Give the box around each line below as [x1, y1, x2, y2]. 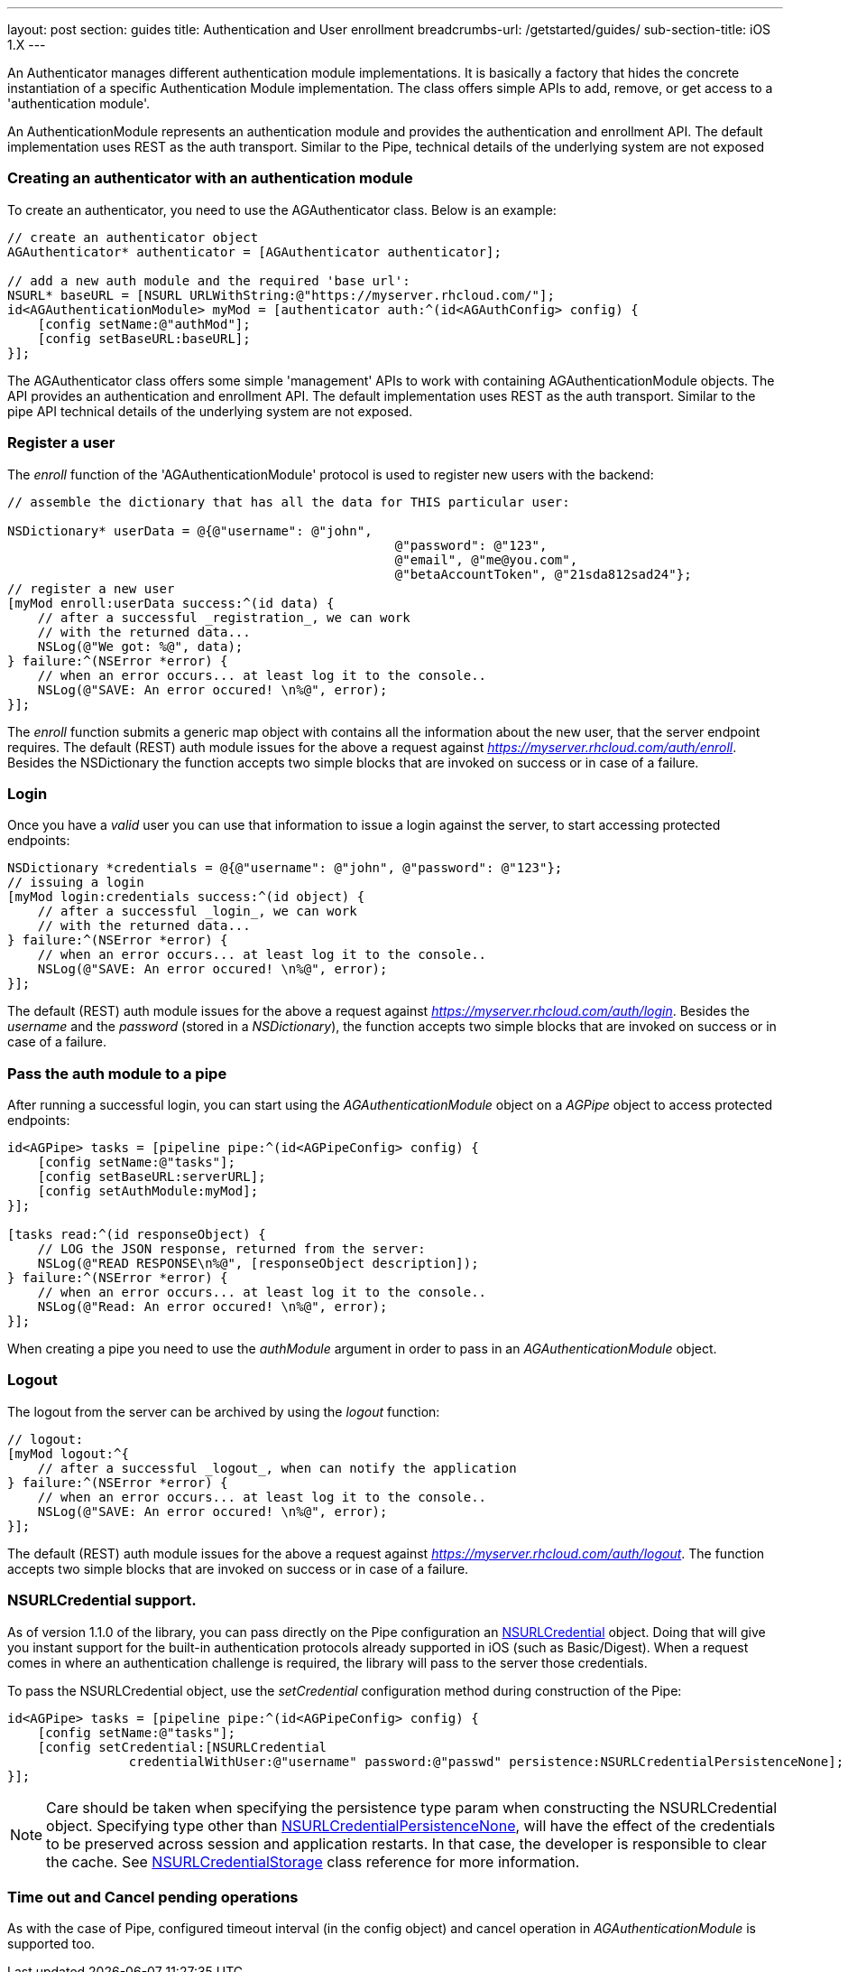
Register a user [7, 433, 115, 452]
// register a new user [7, 581, 175, 596]
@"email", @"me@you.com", [394, 552, 578, 567]
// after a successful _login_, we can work [37, 904, 357, 919]
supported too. [7, 1936, 96, 1952]
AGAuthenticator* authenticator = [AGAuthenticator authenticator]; [7, 244, 502, 259]
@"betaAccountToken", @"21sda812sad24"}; [394, 566, 692, 581]
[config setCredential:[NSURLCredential [37, 1739, 327, 1754]
